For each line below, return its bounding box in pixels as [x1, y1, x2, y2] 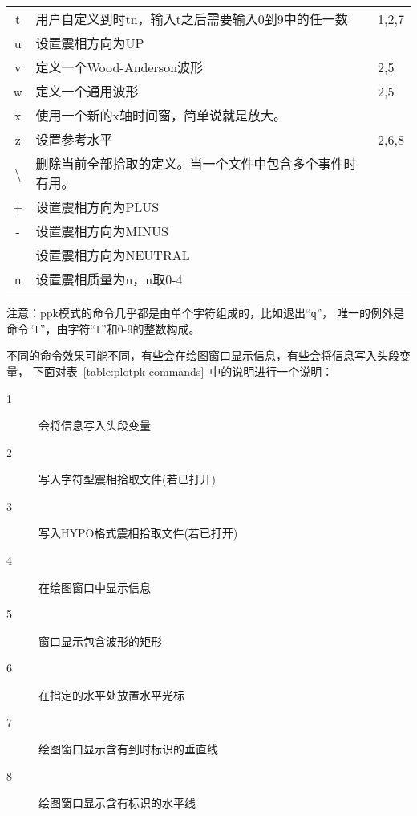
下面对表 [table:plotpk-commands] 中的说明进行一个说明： [32, 362, 334, 379]
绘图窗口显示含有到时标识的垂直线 [38, 741, 218, 757]
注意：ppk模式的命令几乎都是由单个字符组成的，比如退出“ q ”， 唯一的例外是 [6, 304, 405, 320]
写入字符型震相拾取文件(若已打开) [38, 471, 216, 488]
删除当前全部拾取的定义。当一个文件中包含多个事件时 [35, 154, 357, 173]
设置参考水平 [35, 130, 113, 149]
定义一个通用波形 [35, 82, 139, 100]
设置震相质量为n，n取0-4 [35, 270, 183, 288]
